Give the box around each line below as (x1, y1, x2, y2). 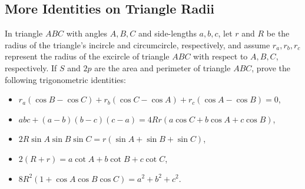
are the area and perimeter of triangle (94, 61, 231, 74)
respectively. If (5, 61, 57, 74)
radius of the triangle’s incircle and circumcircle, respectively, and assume (5, 38, 270, 51)
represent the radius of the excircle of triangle (5, 50, 170, 62)
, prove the (251, 61, 291, 74)
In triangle (5, 27, 43, 39)
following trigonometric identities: (5, 73, 126, 85)
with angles (66, 27, 108, 39)
